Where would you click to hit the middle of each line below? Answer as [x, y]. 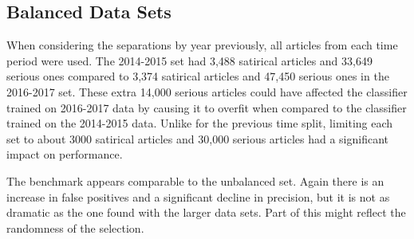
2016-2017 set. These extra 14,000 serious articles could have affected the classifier [207, 91]
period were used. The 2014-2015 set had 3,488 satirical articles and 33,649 [189, 60]
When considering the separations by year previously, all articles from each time [202, 45]
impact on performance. [65, 154]
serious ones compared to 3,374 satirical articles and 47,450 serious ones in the [198, 76]
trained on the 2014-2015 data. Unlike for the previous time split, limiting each [200, 123]
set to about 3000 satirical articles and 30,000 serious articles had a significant [198, 138]
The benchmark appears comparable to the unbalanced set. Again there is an [195, 180]
